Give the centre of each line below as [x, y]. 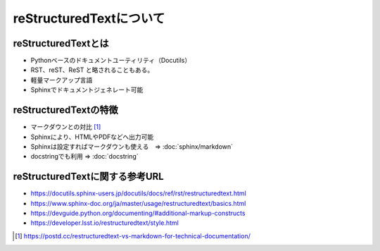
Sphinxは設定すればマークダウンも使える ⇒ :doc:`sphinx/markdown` [132, 146]
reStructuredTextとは [61, 43]
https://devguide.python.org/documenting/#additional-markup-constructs [138, 213]
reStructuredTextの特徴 [66, 110]
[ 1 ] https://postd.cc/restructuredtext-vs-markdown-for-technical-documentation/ [133, 235]
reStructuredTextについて [89, 18]
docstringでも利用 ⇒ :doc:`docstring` [84, 157]
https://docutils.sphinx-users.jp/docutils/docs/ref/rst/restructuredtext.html [138, 193]
